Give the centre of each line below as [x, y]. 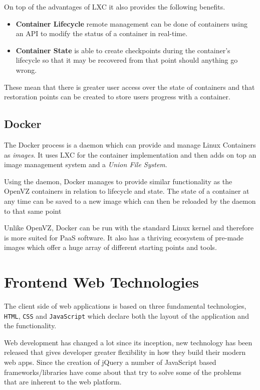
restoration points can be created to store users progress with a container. [117, 97]
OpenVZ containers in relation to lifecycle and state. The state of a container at [127, 191]
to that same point [33, 211]
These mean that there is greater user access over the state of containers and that [129, 87]
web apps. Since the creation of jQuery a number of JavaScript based [110, 362]
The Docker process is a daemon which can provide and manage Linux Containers [130, 144]
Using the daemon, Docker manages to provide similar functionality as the [118, 181]
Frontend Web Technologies [102, 282]
